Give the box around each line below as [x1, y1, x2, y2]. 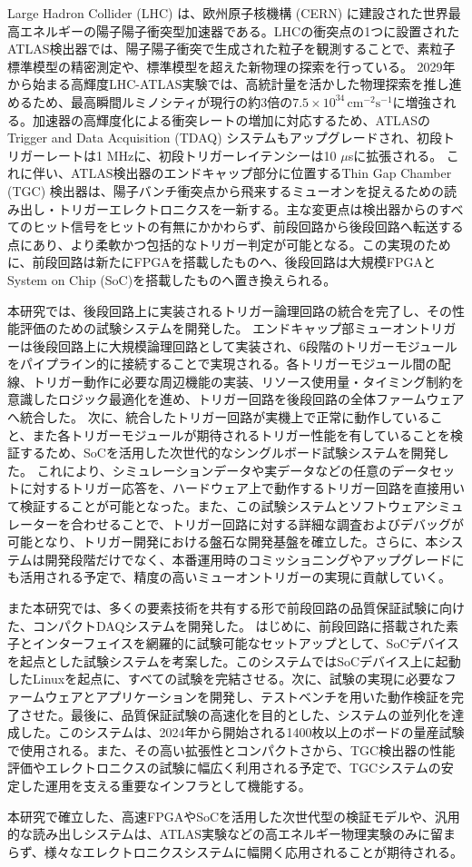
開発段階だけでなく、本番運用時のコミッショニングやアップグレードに [44, 549, 465, 568]
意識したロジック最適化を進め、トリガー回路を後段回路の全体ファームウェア [7, 389, 465, 409]
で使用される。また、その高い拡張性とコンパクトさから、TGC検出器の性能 [7, 740, 456, 759]
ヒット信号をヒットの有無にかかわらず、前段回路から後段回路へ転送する [32, 217, 464, 236]
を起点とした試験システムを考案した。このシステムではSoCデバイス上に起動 [7, 651, 461, 670]
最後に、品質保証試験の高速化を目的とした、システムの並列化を [70, 704, 452, 724]
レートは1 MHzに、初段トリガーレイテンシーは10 [44, 145, 337, 164]
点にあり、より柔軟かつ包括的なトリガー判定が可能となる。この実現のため [7, 234, 451, 253]
